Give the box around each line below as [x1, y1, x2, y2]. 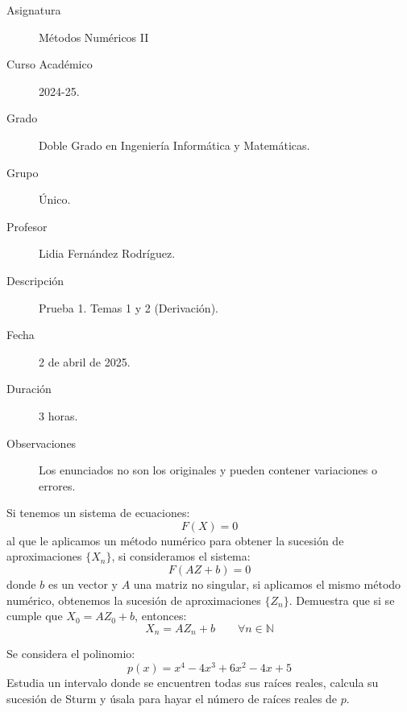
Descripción [6, 271, 64, 288]
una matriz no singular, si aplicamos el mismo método [133, 576, 401, 593]
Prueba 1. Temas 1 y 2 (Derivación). [39, 299, 218, 316]
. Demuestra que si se [289, 591, 395, 608]
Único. [39, 191, 71, 208]
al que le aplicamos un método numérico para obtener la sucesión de [6, 532, 344, 548]
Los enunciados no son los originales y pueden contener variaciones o [39, 462, 377, 478]
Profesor [6, 217, 48, 234]
